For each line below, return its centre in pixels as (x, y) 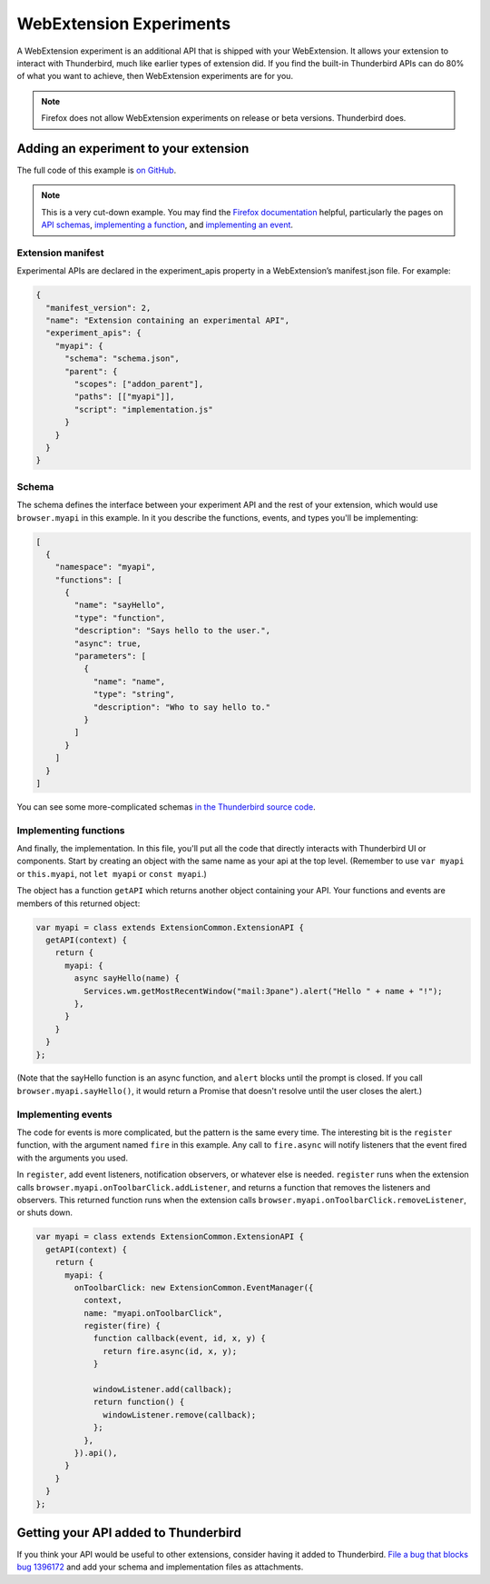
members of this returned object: (78, 903)
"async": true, (108, 643)
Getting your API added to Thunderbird (129, 1533)
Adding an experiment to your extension (133, 149)
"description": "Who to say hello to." (182, 707)
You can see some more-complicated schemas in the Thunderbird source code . (167, 807)
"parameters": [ (110, 656)
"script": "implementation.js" (143, 409)
